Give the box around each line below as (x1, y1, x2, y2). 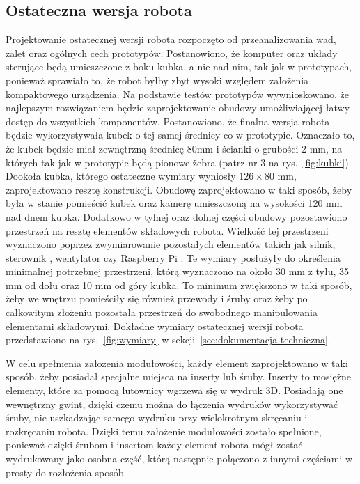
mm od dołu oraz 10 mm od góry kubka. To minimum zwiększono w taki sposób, (6, 277, 352, 292)
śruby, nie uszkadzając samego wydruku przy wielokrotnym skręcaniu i (6, 410, 308, 425)
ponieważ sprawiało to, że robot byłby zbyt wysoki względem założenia (6, 72, 309, 87)
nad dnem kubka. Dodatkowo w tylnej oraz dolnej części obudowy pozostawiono (6, 209, 347, 224)
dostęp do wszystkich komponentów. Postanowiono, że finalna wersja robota (6, 114, 330, 128)
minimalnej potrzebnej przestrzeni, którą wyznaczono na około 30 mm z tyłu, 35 (6, 264, 350, 279)
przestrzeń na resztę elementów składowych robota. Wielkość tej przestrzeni (6, 223, 329, 237)
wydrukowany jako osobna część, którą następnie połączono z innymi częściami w (6, 451, 353, 466)
